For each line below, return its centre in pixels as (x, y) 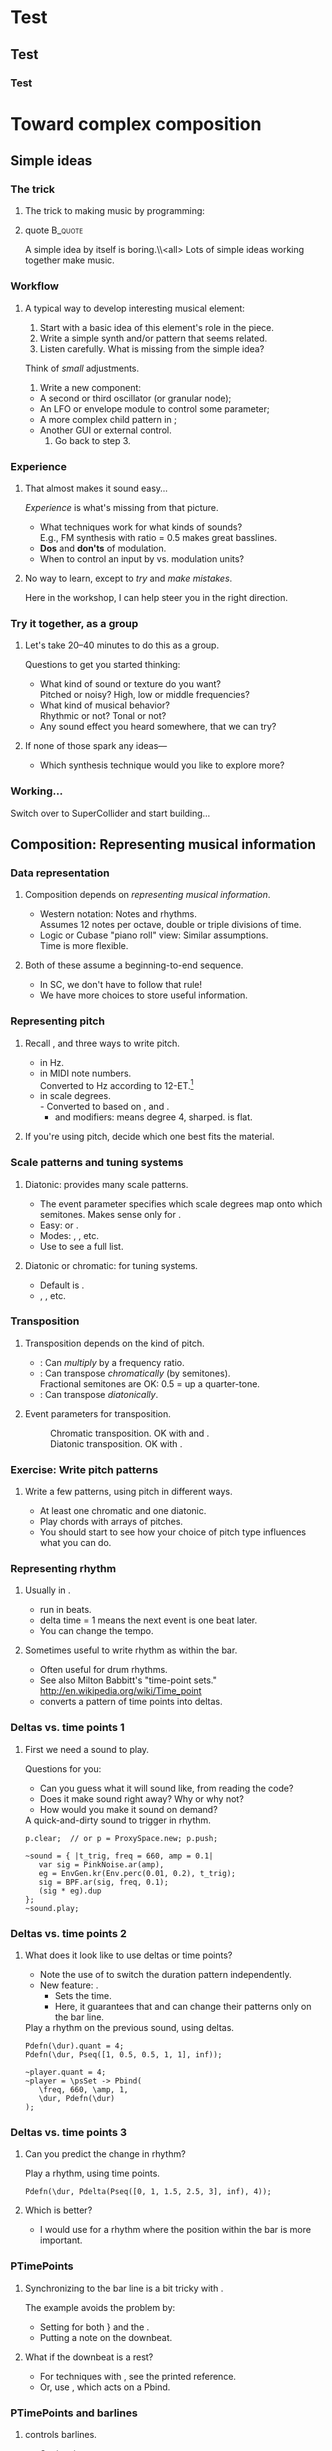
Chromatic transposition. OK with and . (129, 1433)
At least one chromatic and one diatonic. (123, 1511)
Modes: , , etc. (69, 1235)
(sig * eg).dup (70, 1891)
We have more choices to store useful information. (143, 995)
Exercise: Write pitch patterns (84, 1469)
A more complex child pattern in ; (108, 419)
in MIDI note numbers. (85, 1073)
